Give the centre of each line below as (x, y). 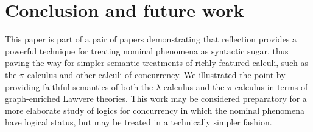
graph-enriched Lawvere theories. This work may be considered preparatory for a (156, 98)
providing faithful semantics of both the (79, 86)
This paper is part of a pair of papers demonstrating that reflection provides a (151, 39)
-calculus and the (193, 86)
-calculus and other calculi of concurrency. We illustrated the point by (155, 74)
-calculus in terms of (270, 86)
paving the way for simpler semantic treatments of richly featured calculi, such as (156, 63)
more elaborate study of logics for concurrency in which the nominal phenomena (155, 110)
